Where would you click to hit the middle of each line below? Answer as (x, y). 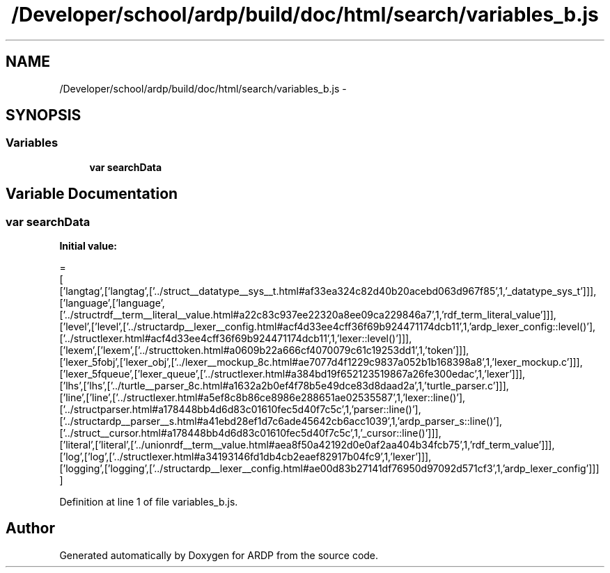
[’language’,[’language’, (112, 303)
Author (30, 528)
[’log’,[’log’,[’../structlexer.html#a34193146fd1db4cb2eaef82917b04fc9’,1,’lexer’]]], (245, 457)
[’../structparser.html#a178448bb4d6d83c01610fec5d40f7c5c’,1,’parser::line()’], (240, 410)
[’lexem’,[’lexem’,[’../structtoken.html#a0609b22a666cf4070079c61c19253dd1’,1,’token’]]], (264, 350)
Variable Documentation (92, 194)
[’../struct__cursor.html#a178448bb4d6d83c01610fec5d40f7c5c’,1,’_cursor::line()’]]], (250, 433)
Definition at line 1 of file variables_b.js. (149, 502)
